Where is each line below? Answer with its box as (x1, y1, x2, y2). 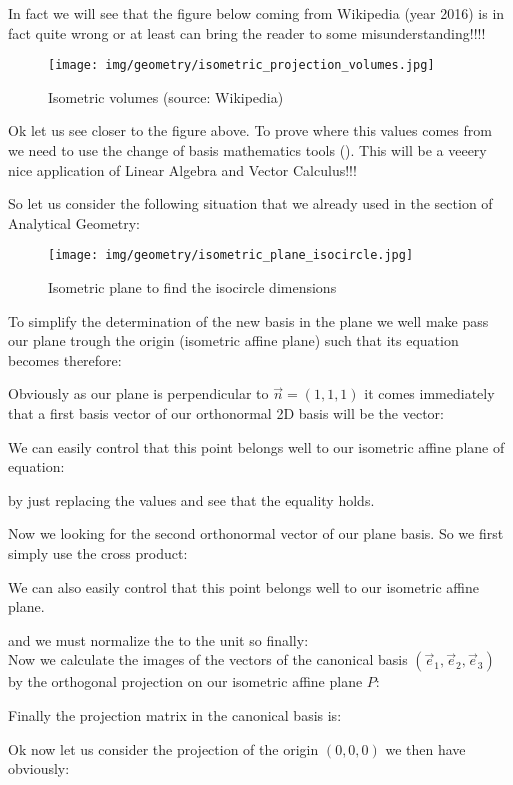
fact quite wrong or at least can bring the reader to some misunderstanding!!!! (8, 22, 486, 43)
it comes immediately (364, 383, 495, 404)
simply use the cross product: (8, 543, 188, 563)
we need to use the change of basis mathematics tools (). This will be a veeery (8, 140, 487, 161)
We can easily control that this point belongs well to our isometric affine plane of (8, 436, 505, 457)
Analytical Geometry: (8, 212, 140, 233)
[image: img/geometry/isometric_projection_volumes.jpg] (48, 58, 435, 73)
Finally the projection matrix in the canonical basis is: (8, 704, 342, 725)
